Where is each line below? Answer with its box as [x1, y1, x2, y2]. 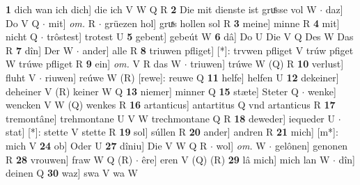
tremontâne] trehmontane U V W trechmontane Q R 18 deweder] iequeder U [6, 111, 336, 125]
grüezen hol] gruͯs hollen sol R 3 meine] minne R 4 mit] [104, 15, 340, 30]
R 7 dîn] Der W [6, 42, 74, 57]
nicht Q [6, 29, 38, 44]
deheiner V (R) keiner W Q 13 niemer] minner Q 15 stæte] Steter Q [6, 83, 299, 98]
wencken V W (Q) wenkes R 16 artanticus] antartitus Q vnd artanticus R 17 [6, 97, 336, 112]
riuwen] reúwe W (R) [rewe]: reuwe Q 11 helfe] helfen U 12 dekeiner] [45, 70, 339, 84]
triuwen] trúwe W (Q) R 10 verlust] [190, 56, 344, 71]
